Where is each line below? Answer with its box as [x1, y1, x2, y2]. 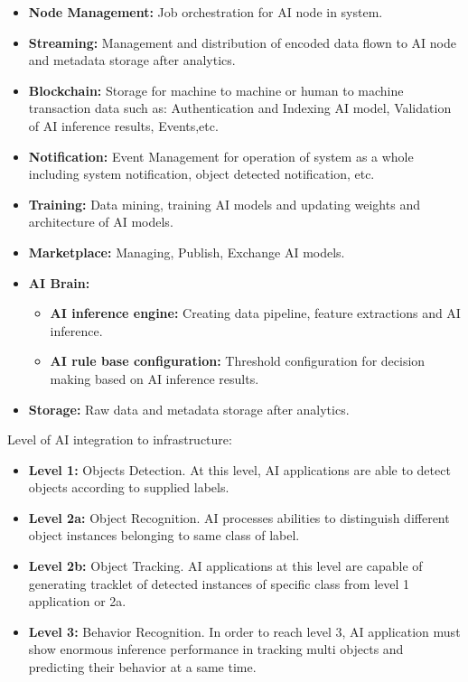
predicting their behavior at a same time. [28, 658, 257, 677]
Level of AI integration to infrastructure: [7, 430, 232, 449]
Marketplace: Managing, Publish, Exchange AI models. [28, 242, 345, 261]
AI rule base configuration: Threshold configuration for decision [50, 351, 426, 370]
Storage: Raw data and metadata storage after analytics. [28, 399, 350, 418]
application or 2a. [28, 592, 126, 611]
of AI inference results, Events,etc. [28, 116, 219, 135]
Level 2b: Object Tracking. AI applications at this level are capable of [28, 556, 423, 575]
